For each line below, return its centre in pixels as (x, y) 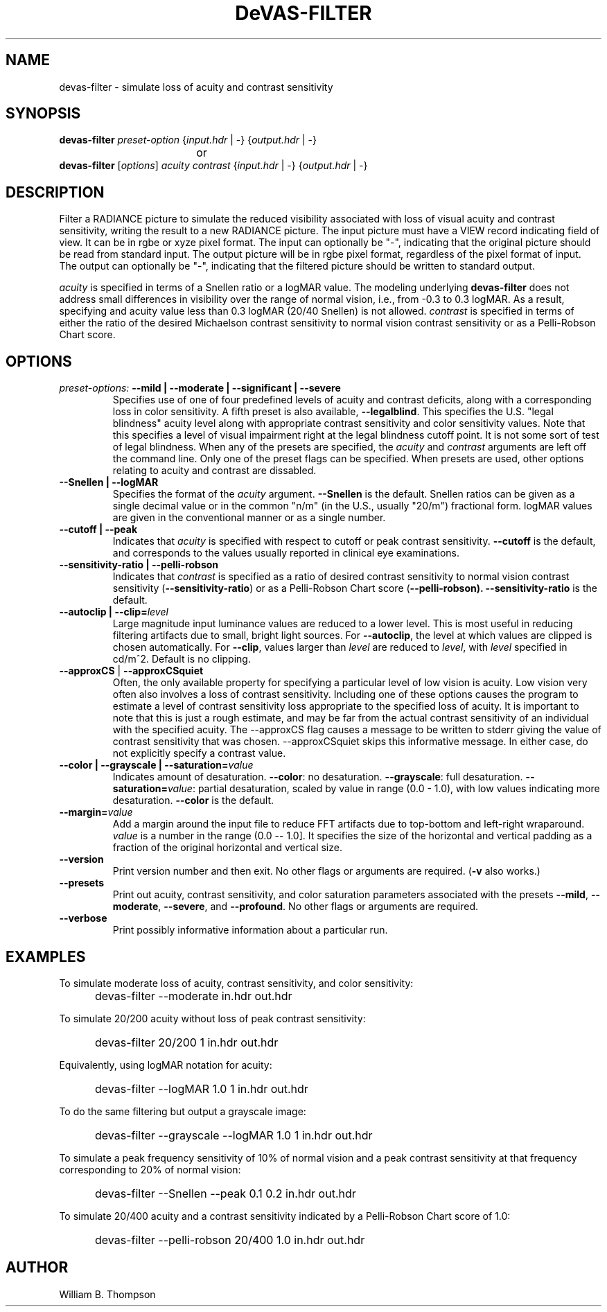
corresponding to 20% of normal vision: (150, 1169)
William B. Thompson (107, 1294)
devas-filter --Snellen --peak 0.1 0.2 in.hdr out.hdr (226, 1193)
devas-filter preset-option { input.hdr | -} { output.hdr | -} (188, 140)
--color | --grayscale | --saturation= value (156, 765)
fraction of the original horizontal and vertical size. (227, 848)
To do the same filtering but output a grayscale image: (183, 1111)
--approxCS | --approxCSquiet (131, 671)
